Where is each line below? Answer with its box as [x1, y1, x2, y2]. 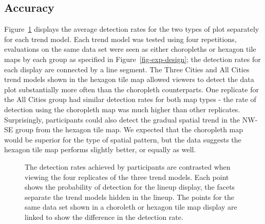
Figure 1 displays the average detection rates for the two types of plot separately [4, 24, 259, 34]
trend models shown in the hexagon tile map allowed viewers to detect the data [4, 74, 254, 85]
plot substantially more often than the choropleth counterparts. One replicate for [4, 84, 259, 94]
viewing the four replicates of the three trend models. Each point [25, 171, 229, 182]
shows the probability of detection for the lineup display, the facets [25, 181, 235, 192]
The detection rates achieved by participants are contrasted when [25, 161, 231, 172]
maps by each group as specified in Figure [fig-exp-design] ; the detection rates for [4, 53, 261, 64]
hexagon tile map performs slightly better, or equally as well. [4, 144, 196, 155]
